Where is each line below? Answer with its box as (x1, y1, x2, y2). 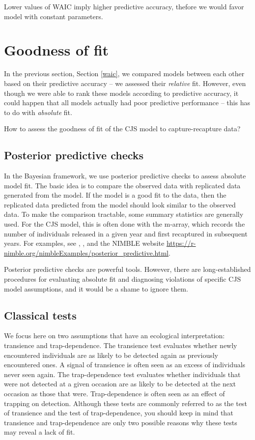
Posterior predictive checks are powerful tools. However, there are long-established (4, 264, 251, 274)
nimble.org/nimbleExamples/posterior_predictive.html (4, 247, 169, 258)
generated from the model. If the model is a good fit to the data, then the (4, 190, 227, 200)
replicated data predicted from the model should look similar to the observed (4, 199, 236, 209)
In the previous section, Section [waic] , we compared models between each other (4, 68, 245, 79)
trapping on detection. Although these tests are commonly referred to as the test (4, 398, 247, 408)
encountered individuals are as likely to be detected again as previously (4, 350, 218, 360)
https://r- (166, 238, 196, 248)
